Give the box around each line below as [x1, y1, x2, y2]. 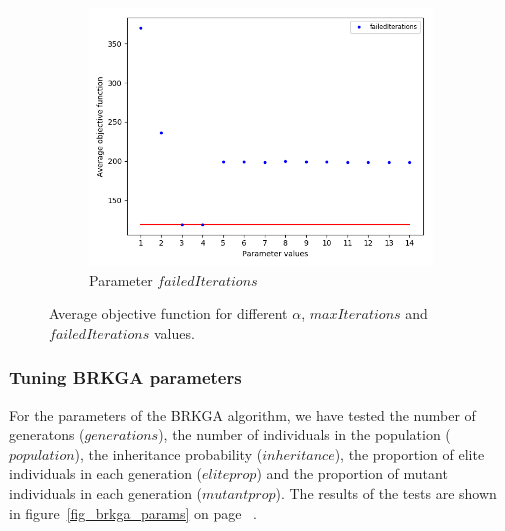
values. [153, 322, 195, 343]
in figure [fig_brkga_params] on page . [9, 502, 257, 523]
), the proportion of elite [334, 443, 485, 464]
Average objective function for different [49, 303, 288, 324]
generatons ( [9, 424, 85, 445]
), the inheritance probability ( [74, 443, 263, 464]
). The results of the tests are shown [275, 482, 497, 503]
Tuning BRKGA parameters [9, 365, 242, 390]
